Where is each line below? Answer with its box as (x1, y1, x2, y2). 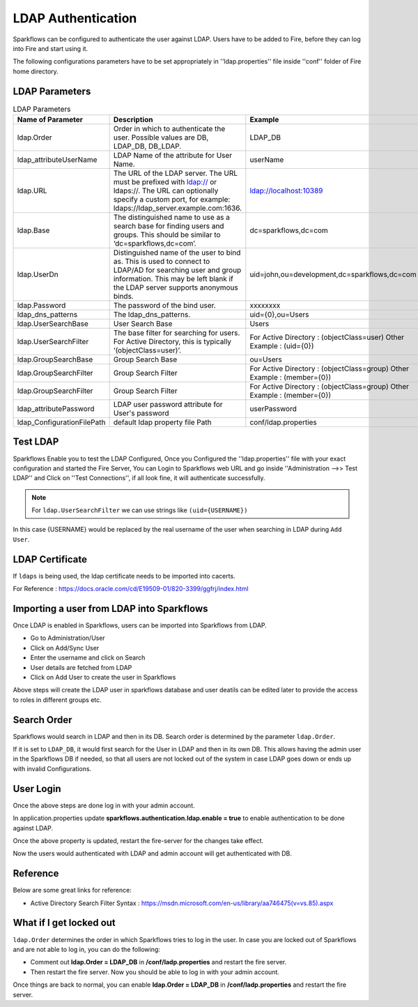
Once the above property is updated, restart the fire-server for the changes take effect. (13, 836, 264, 844)
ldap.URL (17, 186, 48, 195)
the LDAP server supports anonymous (113, 283, 238, 292)
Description (113, 115, 153, 124)
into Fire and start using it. (13, 44, 88, 52)
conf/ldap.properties (249, 417, 317, 427)
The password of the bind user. (113, 301, 216, 310)
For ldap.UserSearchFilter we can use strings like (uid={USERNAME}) (31, 506, 248, 514)
